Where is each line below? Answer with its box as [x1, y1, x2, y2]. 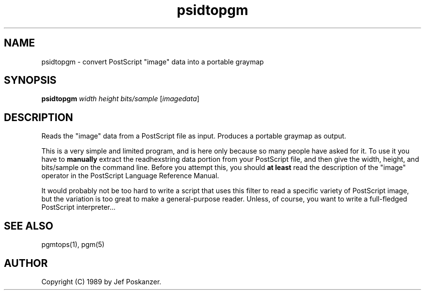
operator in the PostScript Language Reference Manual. [41, 171, 219, 180]
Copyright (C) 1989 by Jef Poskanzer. [41, 277, 162, 286]
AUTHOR [4, 257, 48, 269]
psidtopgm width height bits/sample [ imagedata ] [41, 94, 199, 103]
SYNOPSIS [4, 74, 57, 87]
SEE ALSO [4, 219, 53, 232]
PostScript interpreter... [41, 203, 116, 212]
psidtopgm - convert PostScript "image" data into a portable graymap [41, 57, 264, 66]
